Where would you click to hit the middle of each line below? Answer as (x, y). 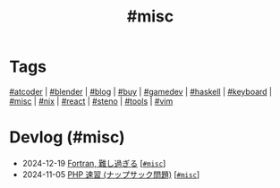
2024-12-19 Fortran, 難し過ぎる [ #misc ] (94, 163)
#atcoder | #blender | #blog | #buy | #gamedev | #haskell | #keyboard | (141, 91)
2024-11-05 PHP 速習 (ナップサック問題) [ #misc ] (111, 174)
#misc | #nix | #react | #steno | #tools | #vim (91, 101)
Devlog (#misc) (67, 137)
